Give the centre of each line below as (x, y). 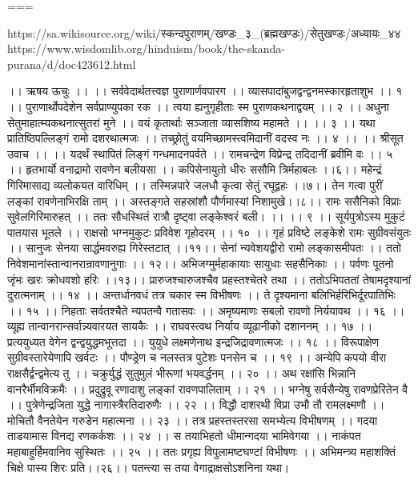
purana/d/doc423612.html (72, 64)
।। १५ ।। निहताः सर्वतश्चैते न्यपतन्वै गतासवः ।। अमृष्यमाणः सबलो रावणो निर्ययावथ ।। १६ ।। (206, 310)
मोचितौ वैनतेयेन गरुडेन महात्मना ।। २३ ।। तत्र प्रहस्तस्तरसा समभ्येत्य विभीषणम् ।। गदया (193, 420)
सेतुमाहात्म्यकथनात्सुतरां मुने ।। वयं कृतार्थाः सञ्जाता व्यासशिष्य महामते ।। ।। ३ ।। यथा (191, 122)
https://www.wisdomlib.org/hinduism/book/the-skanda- (146, 48)
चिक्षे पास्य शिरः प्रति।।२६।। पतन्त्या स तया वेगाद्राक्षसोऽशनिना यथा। (149, 467)
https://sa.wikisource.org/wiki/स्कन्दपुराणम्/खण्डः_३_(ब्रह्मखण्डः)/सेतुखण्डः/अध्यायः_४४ (204, 32)
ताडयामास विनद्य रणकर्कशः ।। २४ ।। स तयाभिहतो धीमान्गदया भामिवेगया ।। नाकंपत (184, 436)
